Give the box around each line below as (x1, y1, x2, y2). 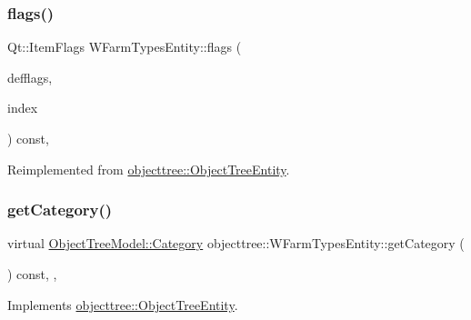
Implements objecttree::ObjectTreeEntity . (7, 295, 238, 314)
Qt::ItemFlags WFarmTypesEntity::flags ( (7, 37, 242, 56)
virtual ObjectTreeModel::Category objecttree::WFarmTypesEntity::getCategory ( (7, 234, 465, 253)
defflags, (7, 67, 53, 86)
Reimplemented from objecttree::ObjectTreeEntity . (7, 159, 290, 178)
